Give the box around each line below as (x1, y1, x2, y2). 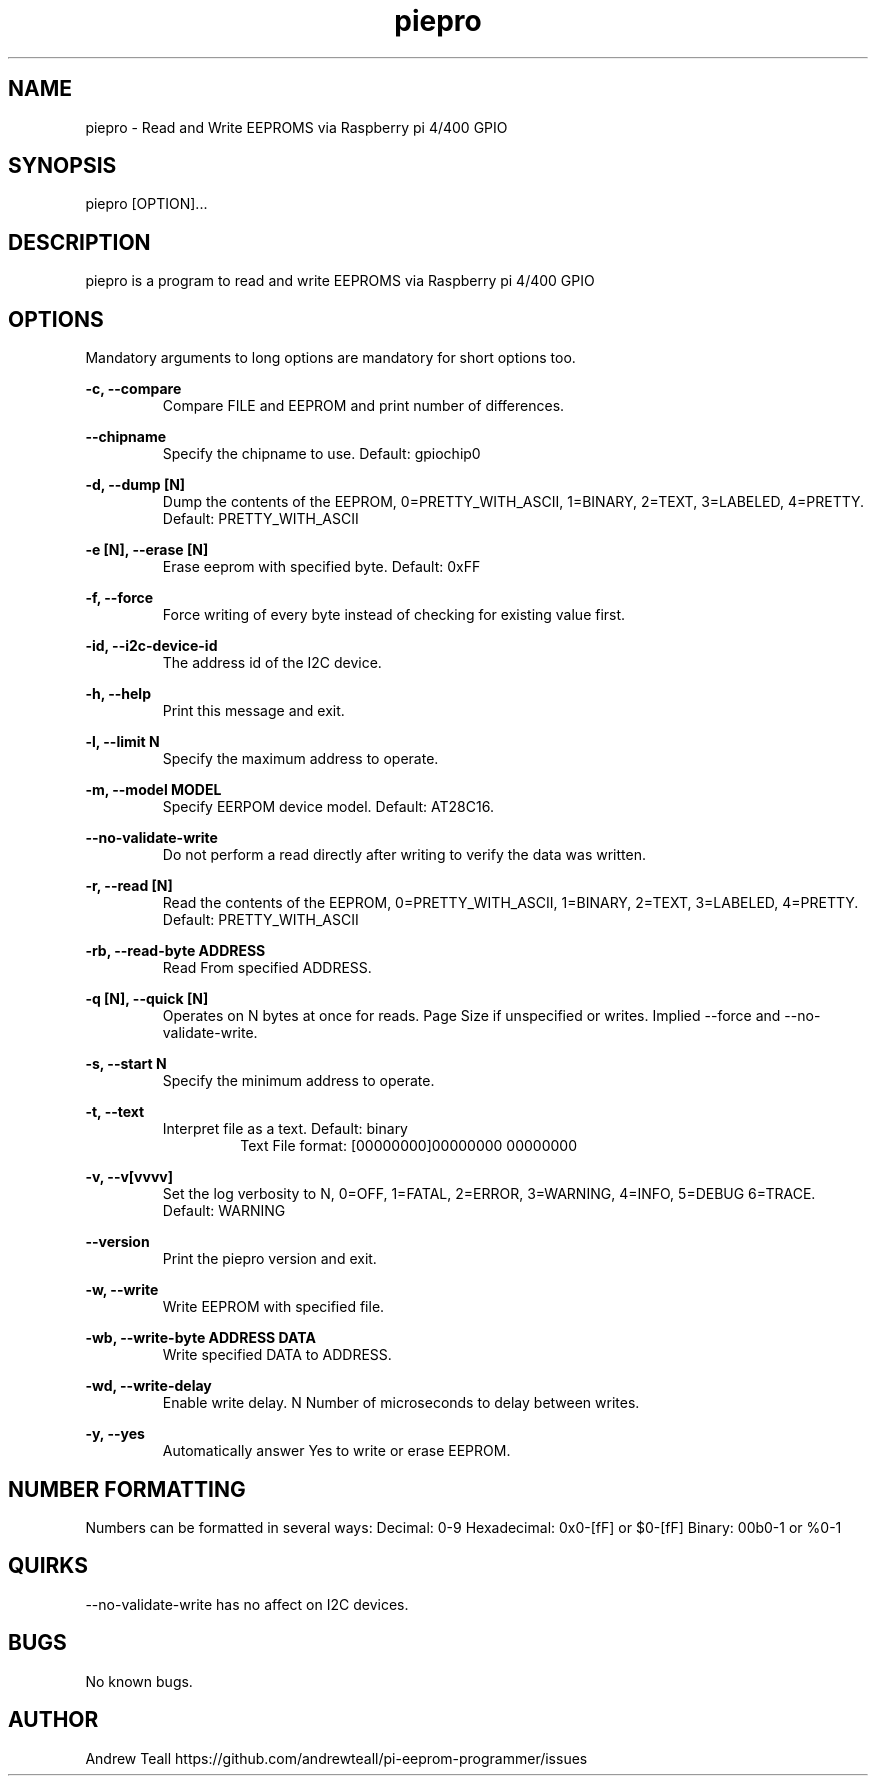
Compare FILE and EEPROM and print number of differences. (162, 397, 565, 415)
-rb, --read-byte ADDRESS (85, 942, 266, 960)
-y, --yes (85, 1425, 145, 1443)
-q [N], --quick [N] (85, 990, 209, 1008)
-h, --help (85, 685, 151, 703)
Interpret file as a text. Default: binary (162, 1120, 408, 1138)
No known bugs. (85, 1672, 193, 1690)
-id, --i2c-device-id (85, 637, 218, 655)
